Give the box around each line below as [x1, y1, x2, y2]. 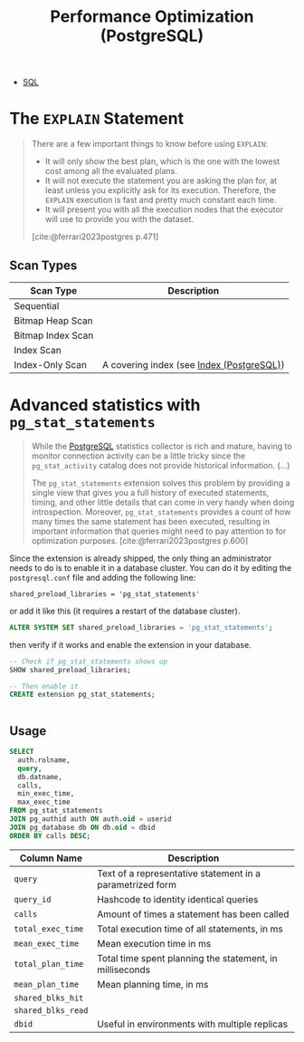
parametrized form [96, 878, 176, 891]
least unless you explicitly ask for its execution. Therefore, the [44, 185, 276, 196]
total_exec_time [14, 923, 84, 934]
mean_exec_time [14, 938, 80, 949]
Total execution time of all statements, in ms [96, 922, 283, 935]
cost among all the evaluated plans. [44, 166, 178, 177]
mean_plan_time [14, 979, 80, 989]
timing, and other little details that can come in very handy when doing [31, 497, 295, 507]
